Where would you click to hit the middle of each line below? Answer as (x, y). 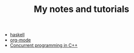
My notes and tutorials (81, 9)
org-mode (20, 40)
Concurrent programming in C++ (44, 45)
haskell (17, 35)
